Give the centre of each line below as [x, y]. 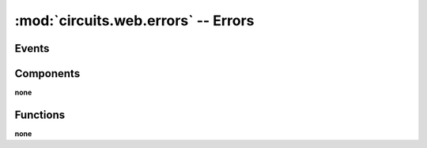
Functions [40, 115]
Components [47, 74]
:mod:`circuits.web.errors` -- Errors [134, 20]
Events [32, 48]
